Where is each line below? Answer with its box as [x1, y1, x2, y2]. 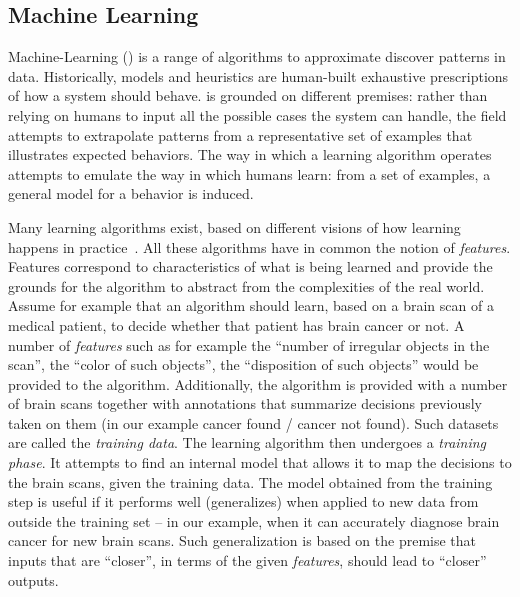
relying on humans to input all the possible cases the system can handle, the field [8, 104, 507, 125]
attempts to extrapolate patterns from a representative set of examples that [8, 124, 473, 145]
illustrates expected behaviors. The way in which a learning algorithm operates [8, 144, 492, 165]
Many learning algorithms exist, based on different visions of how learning [8, 216, 461, 237]
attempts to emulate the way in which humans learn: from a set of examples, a [8, 163, 491, 184]
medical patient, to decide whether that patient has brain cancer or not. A [8, 314, 465, 335]
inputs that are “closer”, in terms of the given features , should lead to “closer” [8, 550, 487, 571]
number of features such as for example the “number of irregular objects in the [8, 334, 490, 355]
